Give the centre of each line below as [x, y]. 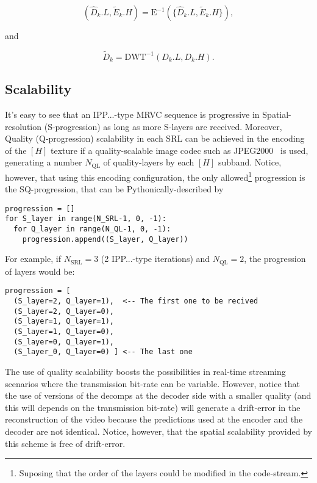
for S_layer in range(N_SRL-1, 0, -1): [86, 219]
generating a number [44, 162]
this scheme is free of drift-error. [65, 443]
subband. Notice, [250, 162]
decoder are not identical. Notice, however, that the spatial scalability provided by [158, 431]
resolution [23, 126]
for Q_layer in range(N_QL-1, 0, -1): [92, 229]
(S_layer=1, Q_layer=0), [64, 331]
